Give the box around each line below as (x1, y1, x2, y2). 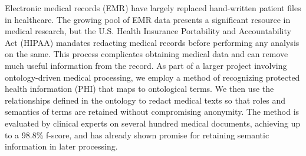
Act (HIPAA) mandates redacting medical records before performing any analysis (5, 36, 300, 48)
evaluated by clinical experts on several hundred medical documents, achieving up (5, 117, 301, 129)
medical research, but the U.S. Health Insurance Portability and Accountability (5, 25, 291, 37)
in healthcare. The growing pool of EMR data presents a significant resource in (5, 13, 291, 25)
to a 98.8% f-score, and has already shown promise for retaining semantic (5, 128, 269, 141)
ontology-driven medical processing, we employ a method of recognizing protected (5, 71, 300, 83)
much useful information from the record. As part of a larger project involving (5, 59, 287, 71)
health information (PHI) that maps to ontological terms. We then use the (5, 82, 274, 95)
